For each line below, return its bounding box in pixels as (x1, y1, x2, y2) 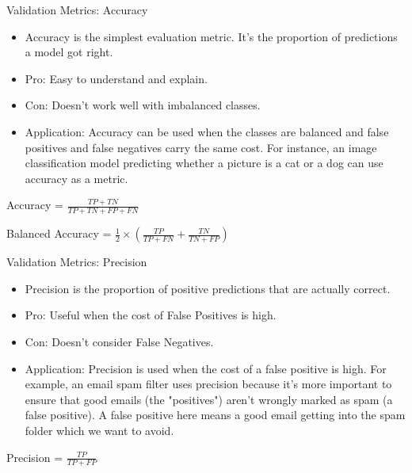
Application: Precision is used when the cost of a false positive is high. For (25, 360, 387, 376)
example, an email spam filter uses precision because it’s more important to (25, 376, 392, 392)
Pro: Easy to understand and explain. (25, 70, 208, 86)
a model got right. (25, 44, 113, 60)
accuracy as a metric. (25, 170, 128, 186)
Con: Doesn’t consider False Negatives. (25, 333, 214, 349)
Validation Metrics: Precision (6, 254, 147, 270)
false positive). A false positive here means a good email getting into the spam (25, 406, 406, 423)
